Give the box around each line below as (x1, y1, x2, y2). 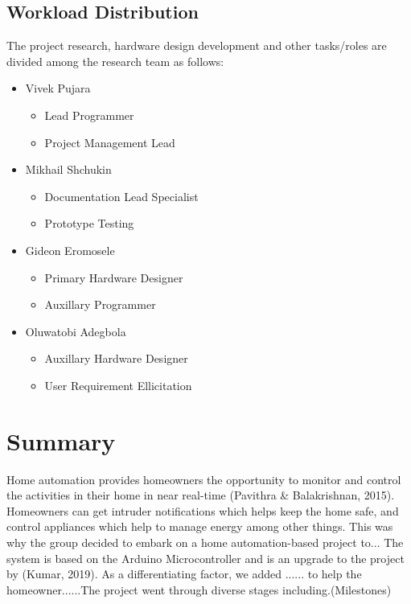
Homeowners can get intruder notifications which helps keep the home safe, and (6, 502, 399, 519)
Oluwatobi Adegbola (25, 323, 126, 339)
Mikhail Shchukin (25, 161, 112, 178)
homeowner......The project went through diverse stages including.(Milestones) (6, 581, 392, 598)
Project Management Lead (44, 134, 175, 150)
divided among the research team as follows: (6, 52, 224, 69)
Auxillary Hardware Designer (44, 350, 188, 367)
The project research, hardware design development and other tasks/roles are (6, 37, 387, 54)
